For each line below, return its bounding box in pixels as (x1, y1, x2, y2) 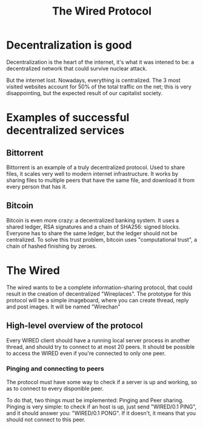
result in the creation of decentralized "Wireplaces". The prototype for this (6, 290, 191, 298)
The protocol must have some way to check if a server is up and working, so (6, 378, 198, 385)
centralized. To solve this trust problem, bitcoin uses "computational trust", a (6, 236, 198, 243)
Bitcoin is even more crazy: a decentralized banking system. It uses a (6, 216, 179, 224)
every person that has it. (6, 183, 67, 190)
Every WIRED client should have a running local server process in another (6, 336, 190, 344)
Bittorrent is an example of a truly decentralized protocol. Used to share (6, 164, 185, 171)
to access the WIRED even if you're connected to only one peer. (6, 350, 166, 357)
